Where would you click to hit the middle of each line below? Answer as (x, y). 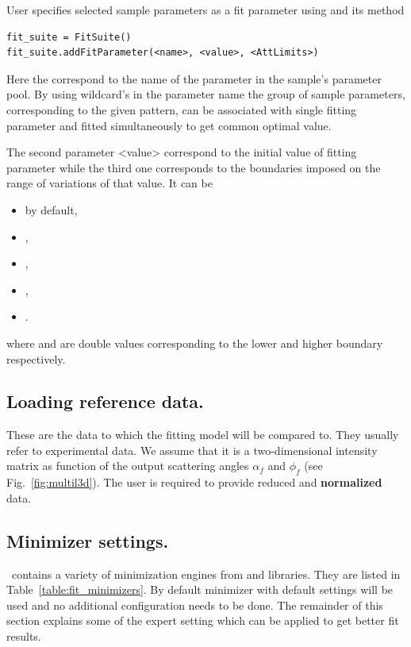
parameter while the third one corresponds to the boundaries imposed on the (194, 167)
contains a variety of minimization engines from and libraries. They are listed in (206, 574)
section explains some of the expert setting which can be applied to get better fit (203, 620)
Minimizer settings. (88, 540)
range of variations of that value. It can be (109, 183)
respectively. (36, 358)
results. (24, 636)
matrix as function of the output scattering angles (128, 466)
